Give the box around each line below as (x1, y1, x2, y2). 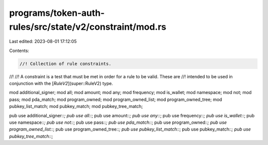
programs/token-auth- (9, 7, 105, 18)
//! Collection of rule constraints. (19, 61, 112, 66)
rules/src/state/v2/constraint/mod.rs (9, 21, 166, 32)
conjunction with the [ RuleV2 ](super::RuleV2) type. (9, 81, 113, 87)
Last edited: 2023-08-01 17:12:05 (9, 39, 77, 45)
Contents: (9, 48, 29, 53)
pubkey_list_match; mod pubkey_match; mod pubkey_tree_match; (9, 103, 143, 109)
